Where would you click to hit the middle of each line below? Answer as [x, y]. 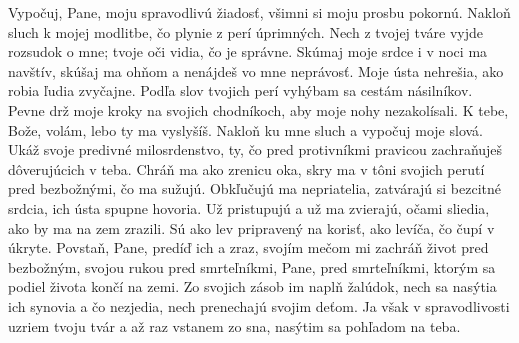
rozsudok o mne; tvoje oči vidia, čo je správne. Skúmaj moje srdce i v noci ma [248, 51]
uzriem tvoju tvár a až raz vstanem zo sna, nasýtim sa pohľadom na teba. [234, 325]
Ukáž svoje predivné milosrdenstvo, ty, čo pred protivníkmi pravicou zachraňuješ [255, 149]
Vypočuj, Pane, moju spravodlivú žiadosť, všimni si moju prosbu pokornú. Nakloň [259, 12]
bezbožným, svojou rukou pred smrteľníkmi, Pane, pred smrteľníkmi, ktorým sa [252, 266]
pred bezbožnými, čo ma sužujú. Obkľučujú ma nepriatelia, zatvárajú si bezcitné [255, 188]
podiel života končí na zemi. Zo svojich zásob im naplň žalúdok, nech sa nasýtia [252, 286]
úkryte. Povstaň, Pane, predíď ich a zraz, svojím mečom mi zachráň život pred [248, 247]
